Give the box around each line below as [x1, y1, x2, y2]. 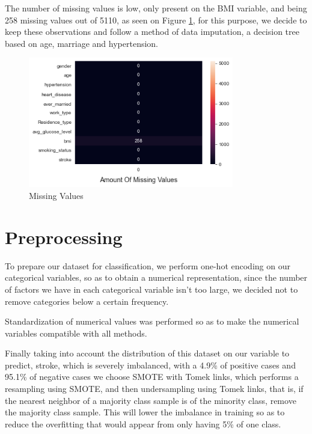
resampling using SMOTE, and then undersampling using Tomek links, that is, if [5, 382, 304, 395]
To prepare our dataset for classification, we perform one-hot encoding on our [5, 259, 290, 272]
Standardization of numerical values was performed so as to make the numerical [5, 315, 299, 328]
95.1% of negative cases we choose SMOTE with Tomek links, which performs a [5, 370, 299, 383]
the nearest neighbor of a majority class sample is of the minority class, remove [5, 394, 296, 406]
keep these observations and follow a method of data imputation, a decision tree [5, 25, 299, 38]
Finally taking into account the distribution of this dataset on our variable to [5, 347, 290, 359]
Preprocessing [5, 224, 123, 249]
